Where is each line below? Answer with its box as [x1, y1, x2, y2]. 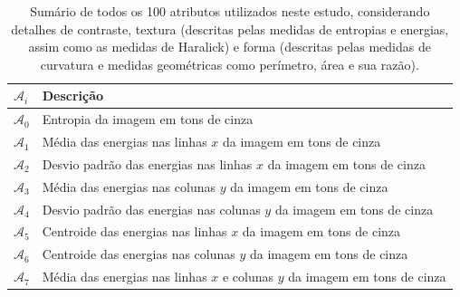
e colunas [222, 267, 274, 286]
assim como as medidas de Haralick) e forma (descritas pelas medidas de [28, 37, 431, 56]
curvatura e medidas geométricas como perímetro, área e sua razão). [40, 54, 419, 73]
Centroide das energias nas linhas [42, 222, 227, 241]
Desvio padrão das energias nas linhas [42, 154, 253, 173]
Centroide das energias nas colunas [42, 244, 235, 263]
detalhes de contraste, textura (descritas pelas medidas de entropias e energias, [11, 19, 449, 38]
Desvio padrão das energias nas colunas [42, 199, 261, 218]
